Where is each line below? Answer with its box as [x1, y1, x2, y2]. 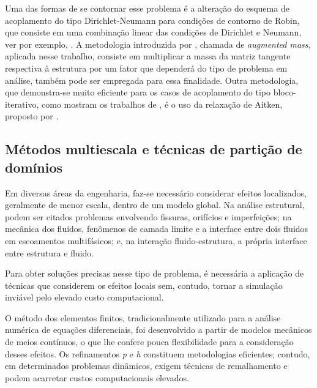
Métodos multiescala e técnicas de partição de [5, 140, 302, 159]
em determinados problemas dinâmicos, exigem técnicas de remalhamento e [5, 359, 288, 372]
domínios [5, 157, 63, 176]
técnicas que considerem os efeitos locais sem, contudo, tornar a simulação [5, 278, 283, 291]
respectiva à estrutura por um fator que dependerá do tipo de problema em [5, 61, 288, 74]
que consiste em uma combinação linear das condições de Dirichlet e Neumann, [5, 26, 302, 39]
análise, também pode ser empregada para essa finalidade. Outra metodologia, [5, 73, 299, 86]
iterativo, [5, 97, 39, 110]
